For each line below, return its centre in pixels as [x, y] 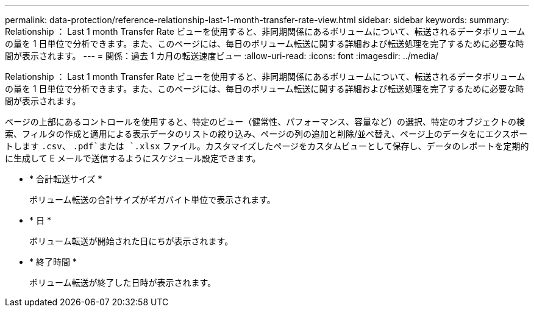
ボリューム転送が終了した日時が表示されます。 [123, 282]
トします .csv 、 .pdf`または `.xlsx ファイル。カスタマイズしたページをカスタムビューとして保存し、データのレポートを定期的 [267, 146]
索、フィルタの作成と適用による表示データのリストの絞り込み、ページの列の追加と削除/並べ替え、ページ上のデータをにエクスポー [266, 134]
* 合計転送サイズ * [66, 179]
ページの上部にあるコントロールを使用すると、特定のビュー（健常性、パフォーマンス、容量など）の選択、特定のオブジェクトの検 [265, 122]
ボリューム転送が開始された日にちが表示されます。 [131, 241]
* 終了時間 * [53, 262]
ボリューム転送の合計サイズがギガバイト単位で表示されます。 [152, 200]
